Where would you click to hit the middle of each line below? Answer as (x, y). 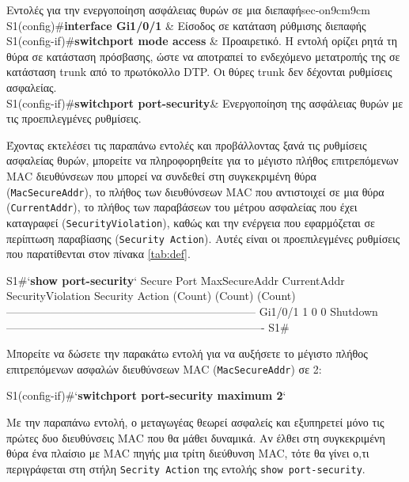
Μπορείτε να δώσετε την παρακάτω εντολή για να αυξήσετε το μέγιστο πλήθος (187, 353)
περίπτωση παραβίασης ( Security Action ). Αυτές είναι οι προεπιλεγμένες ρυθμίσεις (203, 238)
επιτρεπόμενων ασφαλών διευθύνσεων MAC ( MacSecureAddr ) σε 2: (164, 368)
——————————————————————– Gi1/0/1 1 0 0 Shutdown (192, 311)
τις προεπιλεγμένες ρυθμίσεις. (74, 118)
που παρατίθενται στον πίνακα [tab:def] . (98, 254)
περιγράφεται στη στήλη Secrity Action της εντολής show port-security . (186, 468)
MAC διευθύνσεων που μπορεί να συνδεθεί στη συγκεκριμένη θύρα (161, 175)
